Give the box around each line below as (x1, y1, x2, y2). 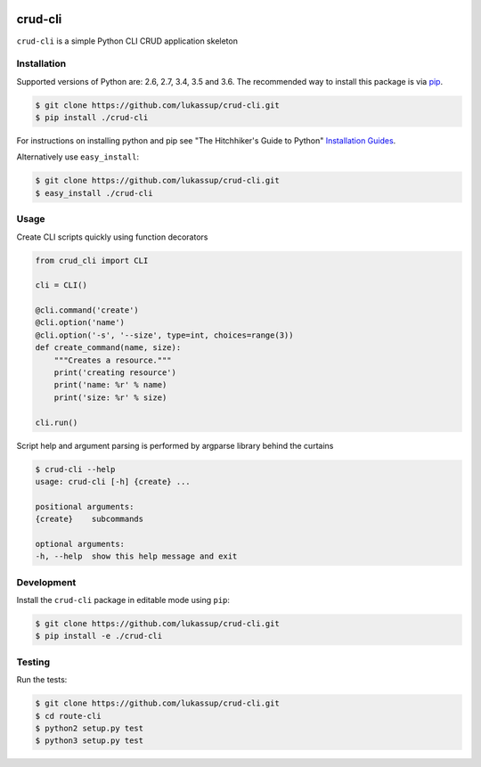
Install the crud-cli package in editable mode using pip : (16, 595, 231, 606)
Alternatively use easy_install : (16, 151, 140, 162)
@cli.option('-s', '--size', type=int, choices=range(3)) (35, 330, 294, 340)
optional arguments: (35, 539, 125, 549)
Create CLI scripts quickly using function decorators (16, 232, 208, 242)
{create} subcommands (35, 514, 144, 525)
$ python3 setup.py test (35, 736, 144, 746)
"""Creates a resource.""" (53, 355, 173, 365)
